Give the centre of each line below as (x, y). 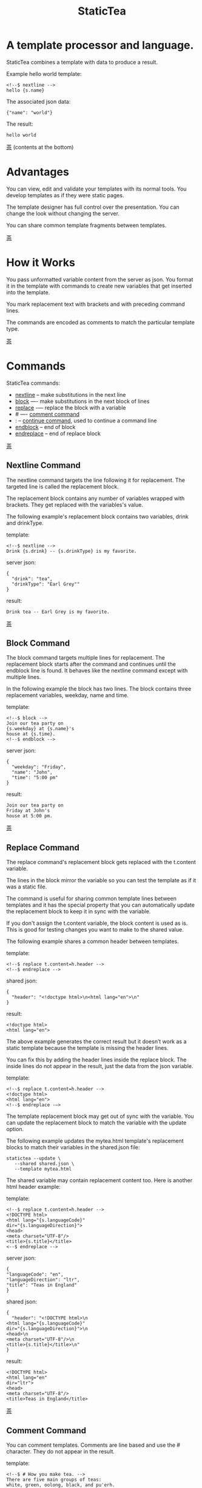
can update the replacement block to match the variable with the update (96, 1123)
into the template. (28, 292)
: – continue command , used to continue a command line (86, 421)
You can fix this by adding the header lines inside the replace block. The (96, 1060)
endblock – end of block (45, 427)
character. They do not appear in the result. (61, 1451)
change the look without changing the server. (63, 213)
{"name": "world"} (29, 113)
